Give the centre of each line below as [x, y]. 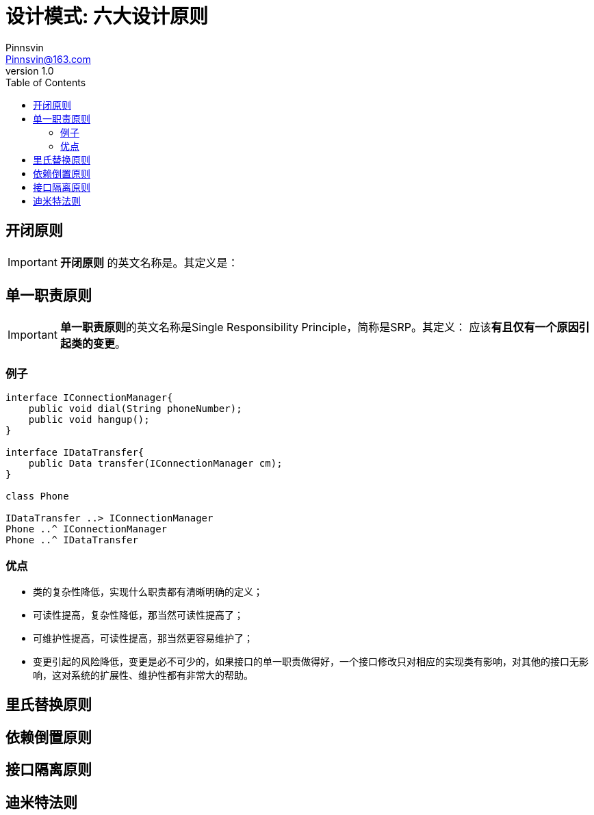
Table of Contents [46, 82]
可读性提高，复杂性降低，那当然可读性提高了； [138, 615]
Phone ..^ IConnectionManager [87, 529]
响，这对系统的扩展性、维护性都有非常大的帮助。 [143, 675]
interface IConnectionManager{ [89, 398]
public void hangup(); [89, 420]
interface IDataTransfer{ [75, 453]
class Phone [37, 496]
